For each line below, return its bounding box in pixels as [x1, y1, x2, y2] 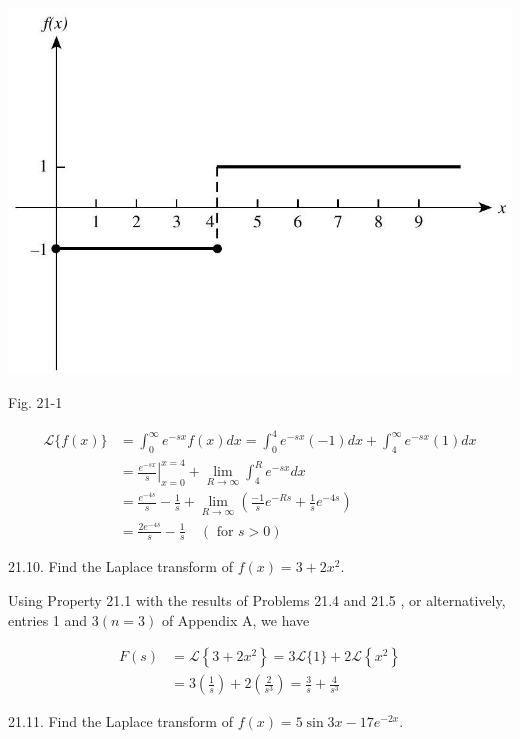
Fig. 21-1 [8, 391, 63, 412]
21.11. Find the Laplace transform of [8, 711, 233, 732]
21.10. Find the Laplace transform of [8, 556, 233, 577]
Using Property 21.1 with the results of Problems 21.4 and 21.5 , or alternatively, [8, 590, 506, 611]
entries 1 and [8, 609, 88, 630]
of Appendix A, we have [161, 609, 310, 630]
